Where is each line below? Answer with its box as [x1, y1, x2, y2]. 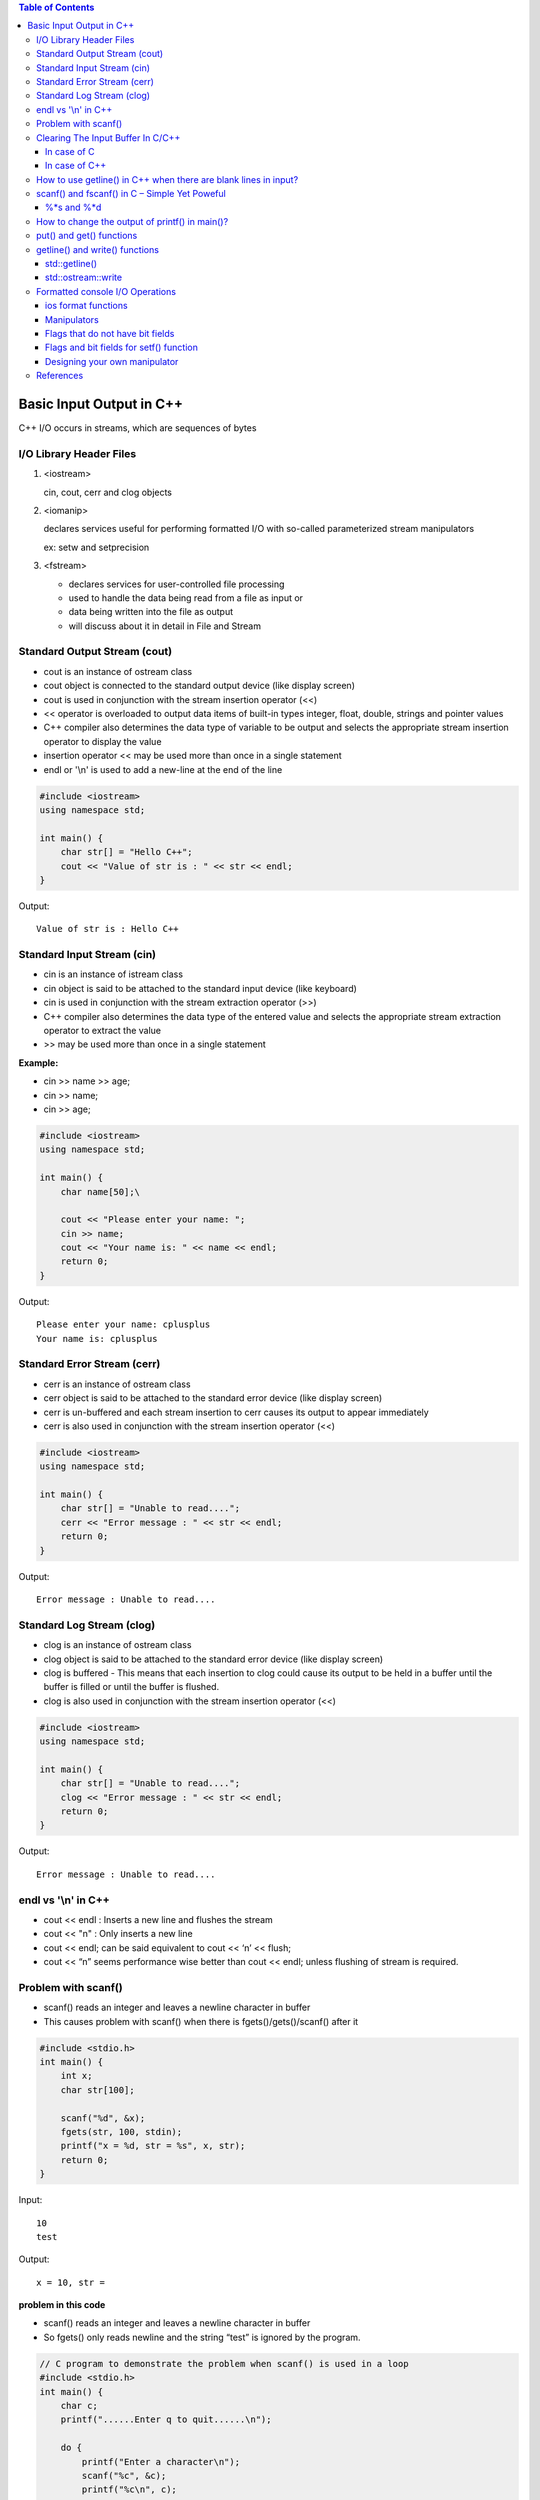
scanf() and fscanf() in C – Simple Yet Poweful [36, 188, 227, 200]
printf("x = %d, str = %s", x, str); [60, 2140, 246, 2152]
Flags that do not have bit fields [45, 327, 175, 339]
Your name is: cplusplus [36, 1333, 158, 1344]
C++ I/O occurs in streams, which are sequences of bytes [18, 422, 257, 434]
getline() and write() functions [36, 243, 160, 255]
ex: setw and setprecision [43, 541, 150, 553]
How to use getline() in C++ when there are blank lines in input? [36, 173, 299, 185]
